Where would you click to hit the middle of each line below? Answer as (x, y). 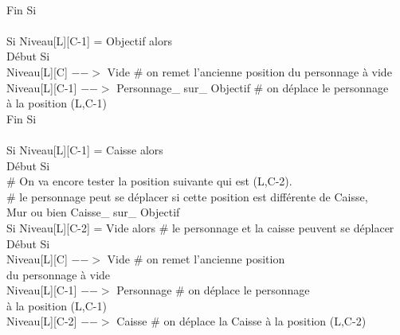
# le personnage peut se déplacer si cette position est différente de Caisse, (187, 196)
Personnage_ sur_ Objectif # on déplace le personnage (253, 87)
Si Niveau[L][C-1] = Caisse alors (85, 149)
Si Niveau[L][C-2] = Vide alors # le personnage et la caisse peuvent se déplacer (200, 227)
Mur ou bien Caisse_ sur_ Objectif (93, 212)
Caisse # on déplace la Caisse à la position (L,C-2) (241, 321)
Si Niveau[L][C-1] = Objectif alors (89, 40)
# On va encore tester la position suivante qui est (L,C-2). (149, 181)
